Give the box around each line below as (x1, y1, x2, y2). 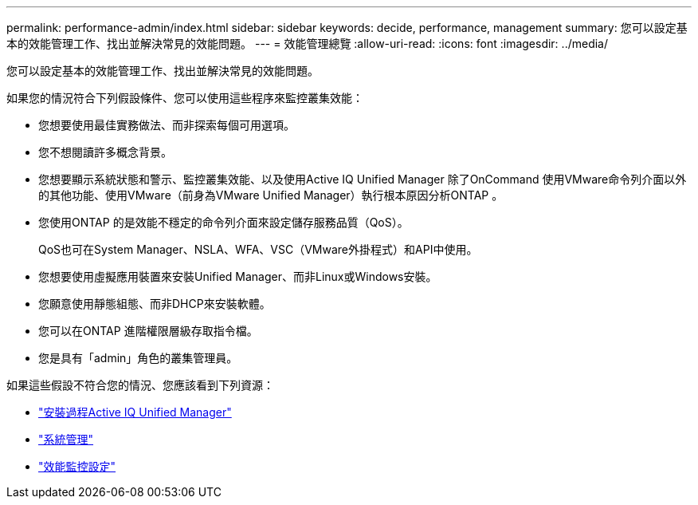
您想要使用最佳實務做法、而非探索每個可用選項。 (38, 118, 295, 132)
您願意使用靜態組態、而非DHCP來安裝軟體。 (38, 297, 271, 310)
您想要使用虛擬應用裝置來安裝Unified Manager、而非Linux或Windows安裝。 (38, 270, 437, 283)
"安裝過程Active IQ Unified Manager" (38, 405, 232, 419)
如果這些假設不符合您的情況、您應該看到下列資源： (6, 378, 274, 392)
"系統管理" (38, 432, 94, 446)
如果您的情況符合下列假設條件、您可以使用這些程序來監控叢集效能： (6, 91, 363, 105)
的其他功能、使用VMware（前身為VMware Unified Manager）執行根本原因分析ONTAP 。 (38, 188, 504, 202)
